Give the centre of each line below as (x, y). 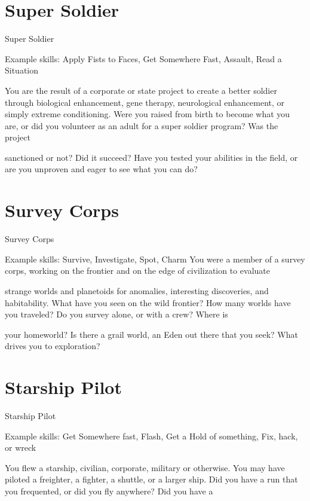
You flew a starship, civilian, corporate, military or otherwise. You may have (145, 467)
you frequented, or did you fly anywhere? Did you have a (109, 491)
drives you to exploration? (53, 346)
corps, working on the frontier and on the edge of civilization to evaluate (137, 271)
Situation (22, 70)
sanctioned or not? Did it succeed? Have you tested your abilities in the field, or (151, 157)
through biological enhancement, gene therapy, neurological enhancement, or (145, 102)
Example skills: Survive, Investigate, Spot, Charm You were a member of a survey (155, 259)
